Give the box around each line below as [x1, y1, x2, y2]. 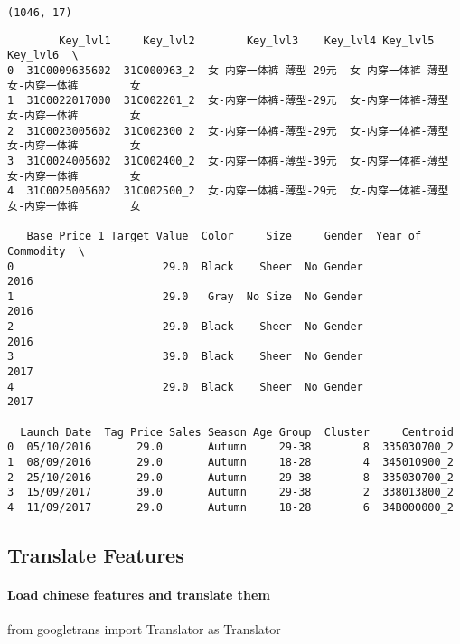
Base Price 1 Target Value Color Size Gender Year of [26, 230, 422, 243]
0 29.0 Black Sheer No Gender [7, 260, 363, 273]
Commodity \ [7, 244, 85, 258]
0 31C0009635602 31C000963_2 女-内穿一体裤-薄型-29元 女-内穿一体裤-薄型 [7, 63, 449, 77]
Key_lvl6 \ [7, 49, 79, 62]
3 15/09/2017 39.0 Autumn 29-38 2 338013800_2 [7, 486, 454, 499]
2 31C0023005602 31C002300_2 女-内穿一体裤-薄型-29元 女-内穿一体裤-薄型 [7, 124, 449, 137]
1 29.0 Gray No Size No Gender [7, 289, 363, 303]
